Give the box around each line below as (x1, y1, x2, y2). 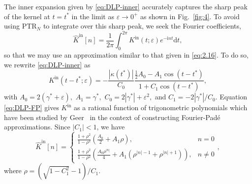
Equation (220, 92, 248, 102)
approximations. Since (4, 122, 70, 132)
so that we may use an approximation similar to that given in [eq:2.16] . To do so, (4, 50, 249, 60)
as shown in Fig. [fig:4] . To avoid (140, 11, 240, 21)
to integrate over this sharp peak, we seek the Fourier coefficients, (43, 21, 241, 31)
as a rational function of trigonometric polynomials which (74, 102, 248, 113)
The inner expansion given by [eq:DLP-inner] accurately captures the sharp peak (4, 1, 248, 11)
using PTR (4, 21, 37, 31)
